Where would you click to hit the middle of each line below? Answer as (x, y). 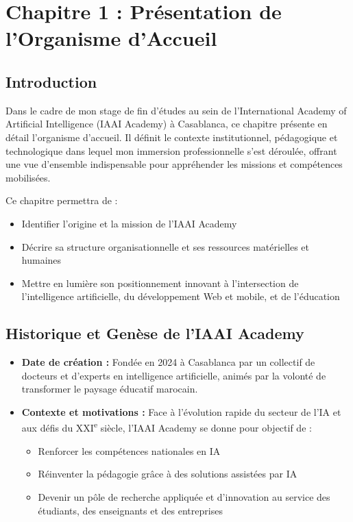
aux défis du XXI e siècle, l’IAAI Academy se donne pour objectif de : (167, 427)
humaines (41, 260)
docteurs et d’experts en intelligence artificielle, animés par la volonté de (174, 375)
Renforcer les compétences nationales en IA (129, 450)
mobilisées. (28, 177)
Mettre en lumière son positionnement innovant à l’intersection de (160, 283)
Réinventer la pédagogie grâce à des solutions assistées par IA (168, 474)
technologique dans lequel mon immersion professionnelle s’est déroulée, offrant (171, 150)
